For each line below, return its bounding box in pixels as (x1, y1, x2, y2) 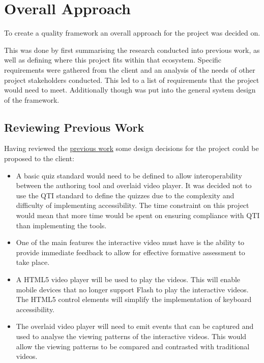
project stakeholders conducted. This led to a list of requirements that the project (4, 74, 259, 85)
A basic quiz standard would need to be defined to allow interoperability (16, 170, 242, 180)
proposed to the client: (4, 153, 74, 164)
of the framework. (4, 94, 60, 105)
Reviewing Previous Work (4, 119, 144, 135)
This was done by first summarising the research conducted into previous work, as (4, 44, 260, 55)
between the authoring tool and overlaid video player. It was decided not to (16, 180, 252, 191)
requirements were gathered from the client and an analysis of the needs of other (4, 64, 255, 75)
